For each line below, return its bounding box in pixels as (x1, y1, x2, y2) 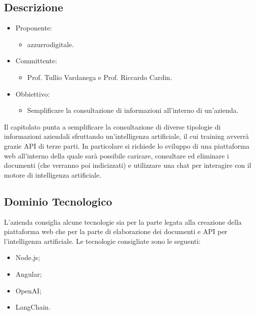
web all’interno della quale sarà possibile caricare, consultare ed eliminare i (4, 150, 229, 160)
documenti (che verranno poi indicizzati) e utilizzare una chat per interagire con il (4, 160, 252, 170)
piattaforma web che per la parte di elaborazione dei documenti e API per (4, 226, 227, 236)
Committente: (15, 55, 57, 66)
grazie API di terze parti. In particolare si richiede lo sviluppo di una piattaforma (4, 140, 250, 151)
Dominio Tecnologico (4, 193, 113, 209)
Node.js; (15, 252, 40, 262)
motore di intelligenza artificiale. (4, 169, 102, 180)
